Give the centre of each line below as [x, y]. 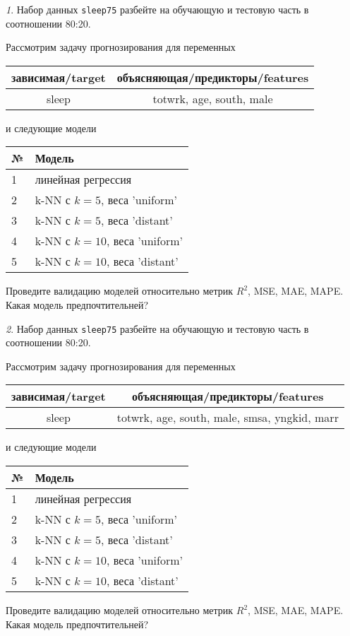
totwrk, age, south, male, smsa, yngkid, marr [228, 418]
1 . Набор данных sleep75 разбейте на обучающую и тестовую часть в [157, 9]
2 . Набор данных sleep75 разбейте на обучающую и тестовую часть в [157, 328]
